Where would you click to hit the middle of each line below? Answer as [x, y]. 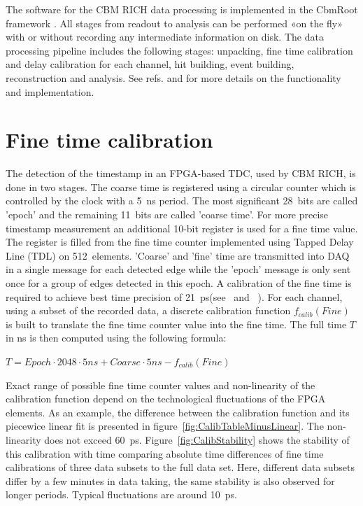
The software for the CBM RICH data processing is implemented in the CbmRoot [182, 9]
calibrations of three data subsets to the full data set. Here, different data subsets [180, 467]
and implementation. [50, 91]
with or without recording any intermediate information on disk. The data [165, 37]
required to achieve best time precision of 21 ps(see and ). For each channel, [174, 296]
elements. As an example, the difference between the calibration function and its [178, 412]
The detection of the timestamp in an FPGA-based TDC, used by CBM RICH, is [181, 173]
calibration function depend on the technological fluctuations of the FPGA [166, 399]
